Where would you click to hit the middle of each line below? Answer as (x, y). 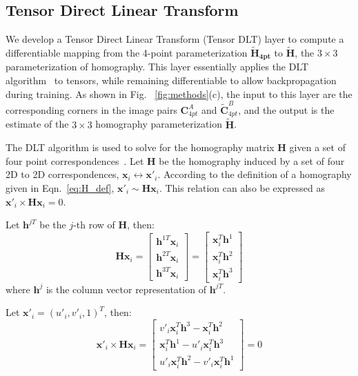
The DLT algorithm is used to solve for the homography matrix (140, 147)
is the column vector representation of (126, 289)
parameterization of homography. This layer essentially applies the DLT (157, 67)
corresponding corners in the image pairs (91, 109)
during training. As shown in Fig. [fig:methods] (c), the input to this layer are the (179, 93)
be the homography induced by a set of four (252, 160)
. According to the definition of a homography (255, 174)
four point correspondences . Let (75, 160)
